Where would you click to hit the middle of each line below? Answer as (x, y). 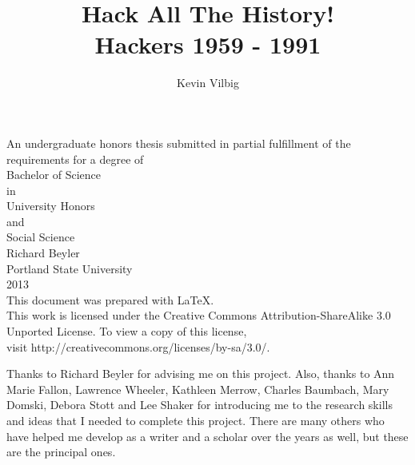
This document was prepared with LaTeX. (110, 299)
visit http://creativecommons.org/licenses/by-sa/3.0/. (138, 346)
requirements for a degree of (75, 159)
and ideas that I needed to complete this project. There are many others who (196, 420)
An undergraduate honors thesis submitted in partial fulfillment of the (179, 143)
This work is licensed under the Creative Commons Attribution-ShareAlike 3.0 (199, 315)
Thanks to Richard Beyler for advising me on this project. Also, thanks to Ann (201, 374)
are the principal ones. (61, 452)
